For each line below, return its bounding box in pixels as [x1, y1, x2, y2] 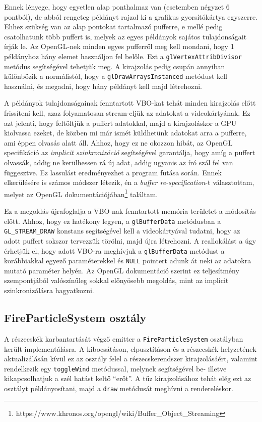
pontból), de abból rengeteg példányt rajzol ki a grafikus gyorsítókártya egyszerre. [4, 11, 257, 22]
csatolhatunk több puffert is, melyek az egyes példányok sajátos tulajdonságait [4, 31, 247, 41]
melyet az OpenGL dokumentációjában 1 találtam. [4, 187, 158, 199]
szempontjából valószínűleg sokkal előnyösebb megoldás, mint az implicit [4, 275, 229, 286]
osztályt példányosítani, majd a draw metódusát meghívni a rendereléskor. [4, 383, 233, 393]
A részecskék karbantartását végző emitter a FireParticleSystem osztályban [4, 333, 243, 344]
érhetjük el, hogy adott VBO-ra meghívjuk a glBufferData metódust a [4, 245, 225, 256]
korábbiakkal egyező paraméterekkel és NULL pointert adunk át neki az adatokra [4, 255, 251, 266]
